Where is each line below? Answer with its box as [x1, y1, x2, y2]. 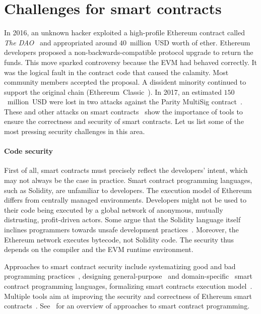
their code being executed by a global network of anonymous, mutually [4, 204, 223, 215]
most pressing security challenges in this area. [4, 126, 145, 137]
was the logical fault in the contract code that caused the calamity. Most [4, 67, 229, 77]
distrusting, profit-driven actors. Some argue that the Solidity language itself [4, 214, 241, 225]
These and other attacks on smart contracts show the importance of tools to [4, 106, 243, 116]
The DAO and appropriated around [4, 37, 117, 47]
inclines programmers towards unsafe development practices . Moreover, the [4, 224, 239, 235]
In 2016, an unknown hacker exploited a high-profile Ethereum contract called [4, 27, 245, 38]
